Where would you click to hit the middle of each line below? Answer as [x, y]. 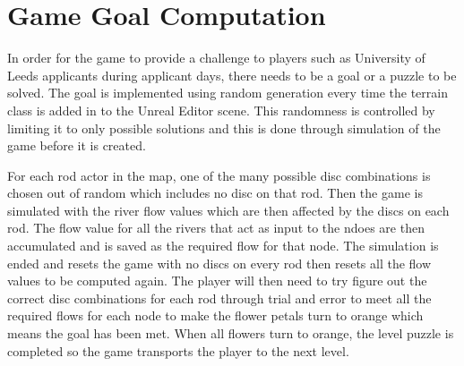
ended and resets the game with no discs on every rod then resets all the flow [219, 263]
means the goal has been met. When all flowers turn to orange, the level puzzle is [231, 333]
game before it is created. [77, 145]
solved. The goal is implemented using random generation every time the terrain [228, 93]
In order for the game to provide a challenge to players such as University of [216, 58]
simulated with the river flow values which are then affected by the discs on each [228, 210]
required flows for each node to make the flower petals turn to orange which [215, 315]
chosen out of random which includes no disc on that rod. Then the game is [215, 193]
